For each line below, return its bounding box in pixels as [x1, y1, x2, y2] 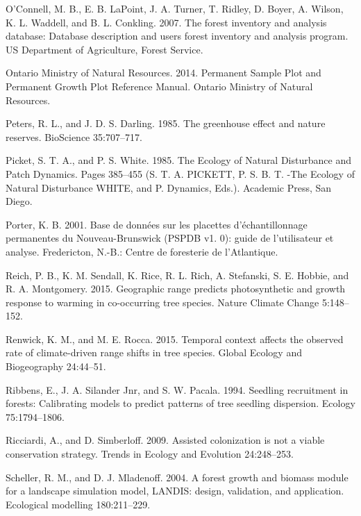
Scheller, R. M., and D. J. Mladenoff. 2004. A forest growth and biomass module [6, 469, 349, 484]
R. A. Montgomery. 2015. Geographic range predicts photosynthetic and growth [6, 281, 346, 296]
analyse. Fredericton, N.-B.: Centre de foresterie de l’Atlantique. [6, 244, 278, 258]
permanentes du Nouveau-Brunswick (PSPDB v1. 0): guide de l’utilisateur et [6, 231, 334, 245]
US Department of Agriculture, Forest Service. [6, 42, 203, 56]
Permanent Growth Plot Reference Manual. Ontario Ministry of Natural [6, 78, 313, 93]
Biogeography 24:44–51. [6, 359, 106, 374]
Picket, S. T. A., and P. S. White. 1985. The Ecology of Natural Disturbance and [6, 153, 351, 167]
